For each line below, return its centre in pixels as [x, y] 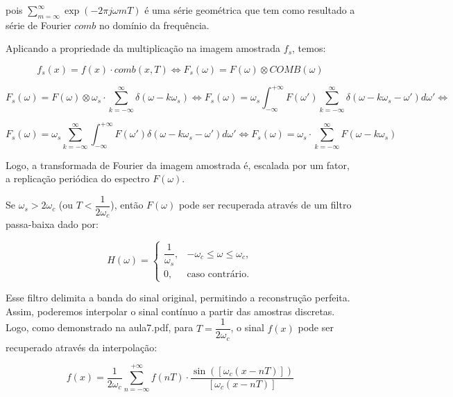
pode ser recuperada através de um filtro [265, 205]
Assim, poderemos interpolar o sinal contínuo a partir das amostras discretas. [170, 311]
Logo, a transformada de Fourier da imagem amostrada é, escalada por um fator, [178, 165]
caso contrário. [218, 274]
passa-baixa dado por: [52, 224]
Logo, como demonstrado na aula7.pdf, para [100, 327]
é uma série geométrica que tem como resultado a [250, 10]
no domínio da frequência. [154, 25]
